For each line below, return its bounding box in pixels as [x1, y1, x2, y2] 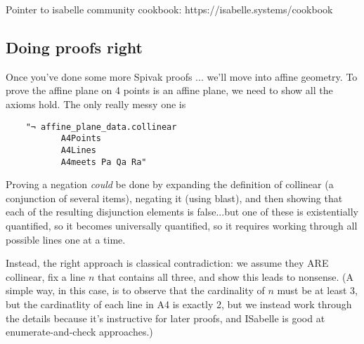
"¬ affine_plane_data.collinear [25, 121, 177, 132]
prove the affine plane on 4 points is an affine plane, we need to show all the [6, 83, 333, 98]
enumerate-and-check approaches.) [6, 324, 153, 339]
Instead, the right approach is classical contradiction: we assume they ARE [6, 256, 329, 270]
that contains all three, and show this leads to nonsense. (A [97, 269, 354, 284]
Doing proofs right [6, 36, 143, 58]
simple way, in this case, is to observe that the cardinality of [6, 283, 265, 298]
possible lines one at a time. [6, 232, 126, 246]
